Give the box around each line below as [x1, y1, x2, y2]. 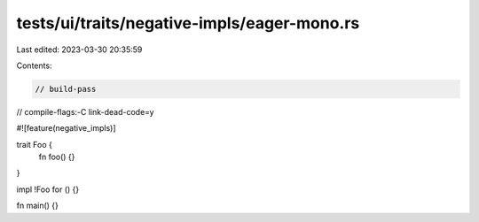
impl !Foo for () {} [16, 184, 80, 195]
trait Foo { [16, 139, 53, 149]
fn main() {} [16, 200, 59, 211]
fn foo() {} [38, 151, 75, 163]
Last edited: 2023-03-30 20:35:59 [16, 44, 143, 55]
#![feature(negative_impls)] [16, 123, 116, 134]
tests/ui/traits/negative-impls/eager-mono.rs [16, 13, 360, 33]
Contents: [16, 60, 52, 71]
